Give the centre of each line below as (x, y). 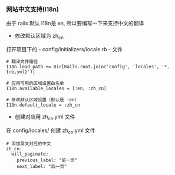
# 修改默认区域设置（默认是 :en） (43, 100)
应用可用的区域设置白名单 (38, 84)
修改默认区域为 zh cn (39, 37)
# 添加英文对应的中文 (29, 143)
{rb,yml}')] (21, 72)
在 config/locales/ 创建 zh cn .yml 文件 (51, 131)
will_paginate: (30, 154)
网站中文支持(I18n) (32, 9)
